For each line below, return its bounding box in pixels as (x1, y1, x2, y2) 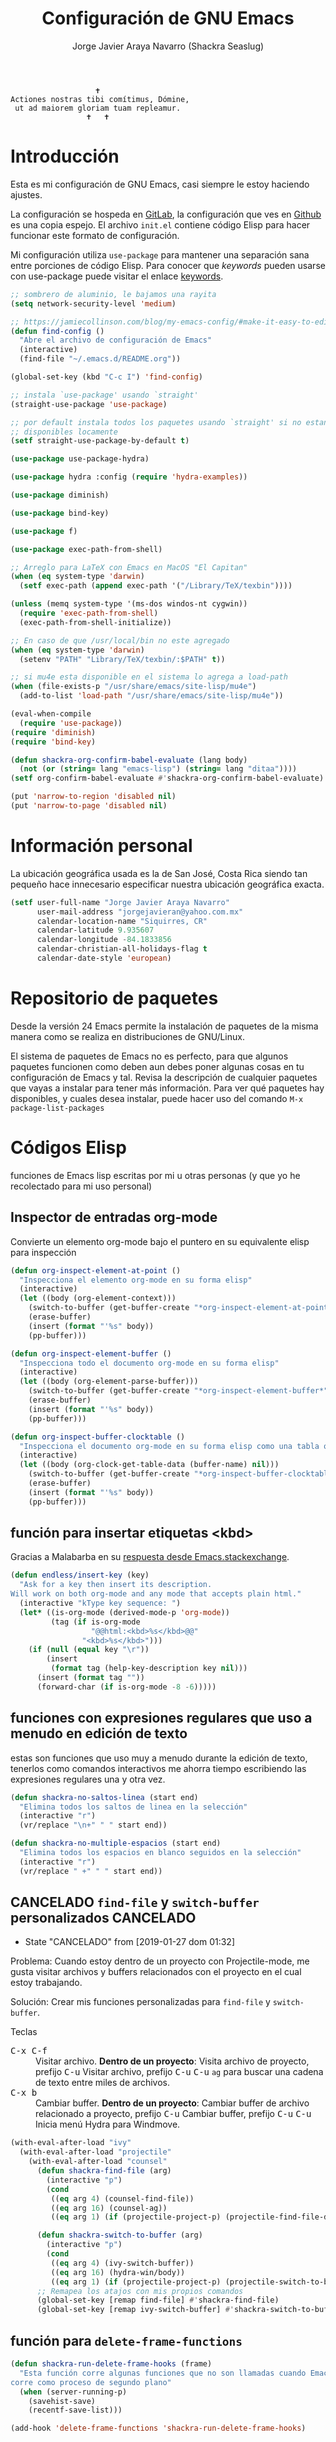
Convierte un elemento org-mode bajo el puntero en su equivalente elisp (10, 1235, 310, 1247)
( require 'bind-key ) (10, 737, 97, 747)
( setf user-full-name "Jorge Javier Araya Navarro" (10, 897, 230, 907)
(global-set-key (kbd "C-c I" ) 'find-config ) (10, 372, 203, 382)
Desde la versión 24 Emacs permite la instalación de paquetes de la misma (10, 1020, 319, 1032)
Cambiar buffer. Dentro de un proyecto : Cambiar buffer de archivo (35, 2097, 310, 2109)
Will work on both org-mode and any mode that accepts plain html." (10, 1589, 302, 1599)
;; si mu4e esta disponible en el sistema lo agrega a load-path (10, 672, 288, 682)
